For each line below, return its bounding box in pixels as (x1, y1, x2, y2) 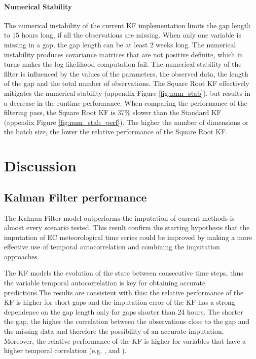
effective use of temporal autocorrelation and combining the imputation (4, 241, 220, 252)
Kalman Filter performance (4, 189, 147, 204)
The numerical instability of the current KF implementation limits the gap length (4, 20, 251, 30)
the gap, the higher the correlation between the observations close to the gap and (4, 316, 250, 326)
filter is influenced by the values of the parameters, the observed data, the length (4, 68, 249, 79)
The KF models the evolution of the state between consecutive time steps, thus (4, 268, 243, 278)
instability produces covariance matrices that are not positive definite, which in (4, 49, 243, 59)
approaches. (4, 251, 39, 261)
